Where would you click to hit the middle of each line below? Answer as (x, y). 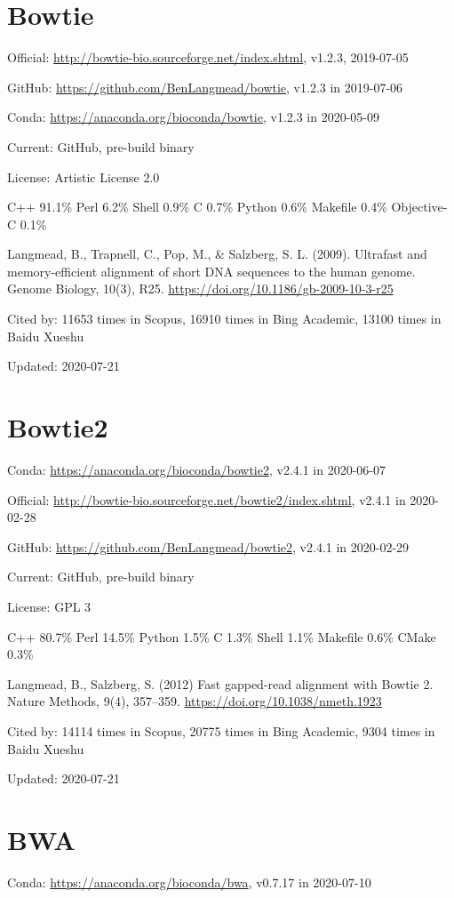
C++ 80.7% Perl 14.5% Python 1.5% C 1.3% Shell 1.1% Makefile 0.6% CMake (222, 636)
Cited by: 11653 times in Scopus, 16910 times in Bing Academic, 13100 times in (224, 319)
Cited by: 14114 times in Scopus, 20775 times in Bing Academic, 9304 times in (221, 730)
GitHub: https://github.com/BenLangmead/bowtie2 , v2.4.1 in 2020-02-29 (208, 546)
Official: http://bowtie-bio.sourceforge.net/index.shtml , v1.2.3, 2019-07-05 (208, 57)
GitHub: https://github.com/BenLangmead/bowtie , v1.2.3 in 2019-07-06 (205, 87)
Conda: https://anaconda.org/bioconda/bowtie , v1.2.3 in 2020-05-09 (194, 117)
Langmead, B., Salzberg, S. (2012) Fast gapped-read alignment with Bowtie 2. (220, 683)
